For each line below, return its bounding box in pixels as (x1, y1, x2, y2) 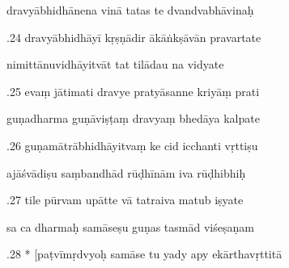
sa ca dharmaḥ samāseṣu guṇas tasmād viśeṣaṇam (6, 218, 254, 235)
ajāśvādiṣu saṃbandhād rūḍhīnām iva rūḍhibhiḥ (6, 164, 246, 181)
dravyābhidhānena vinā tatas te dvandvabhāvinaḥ (6, 2, 254, 18)
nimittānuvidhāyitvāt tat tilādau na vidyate (6, 56, 224, 73)
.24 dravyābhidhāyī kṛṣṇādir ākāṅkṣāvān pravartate (6, 28, 261, 45)
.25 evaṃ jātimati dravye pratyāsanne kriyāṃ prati (6, 82, 260, 99)
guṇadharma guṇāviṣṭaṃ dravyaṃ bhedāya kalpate (6, 110, 260, 127)
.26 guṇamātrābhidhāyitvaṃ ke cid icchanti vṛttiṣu (6, 136, 258, 153)
